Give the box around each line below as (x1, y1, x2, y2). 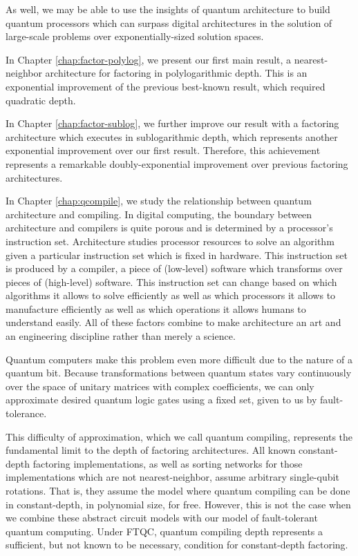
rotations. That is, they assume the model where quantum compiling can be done (6, 483, 350, 497)
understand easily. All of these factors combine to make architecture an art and (6, 315, 341, 329)
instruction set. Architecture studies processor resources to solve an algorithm (6, 233, 335, 248)
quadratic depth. (6, 93, 76, 107)
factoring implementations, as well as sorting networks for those (32, 456, 303, 470)
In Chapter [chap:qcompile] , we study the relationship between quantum (6, 193, 312, 208)
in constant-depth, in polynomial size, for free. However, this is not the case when (6, 497, 351, 511)
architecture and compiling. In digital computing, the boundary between (6, 207, 312, 221)
